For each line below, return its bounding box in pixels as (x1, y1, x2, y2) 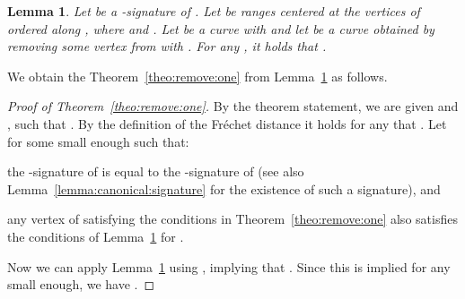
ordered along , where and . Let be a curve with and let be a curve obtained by (7, 19, 434, 38)
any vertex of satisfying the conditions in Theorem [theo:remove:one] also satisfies (7, 209, 458, 228)
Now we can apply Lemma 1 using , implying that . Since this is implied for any (7, 257, 451, 276)
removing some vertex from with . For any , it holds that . (7, 37, 327, 56)
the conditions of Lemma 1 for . (7, 226, 184, 245)
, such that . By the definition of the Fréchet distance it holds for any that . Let (7, 114, 447, 132)
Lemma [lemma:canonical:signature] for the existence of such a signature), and (7, 179, 441, 198)
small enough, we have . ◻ (7, 275, 155, 294)
